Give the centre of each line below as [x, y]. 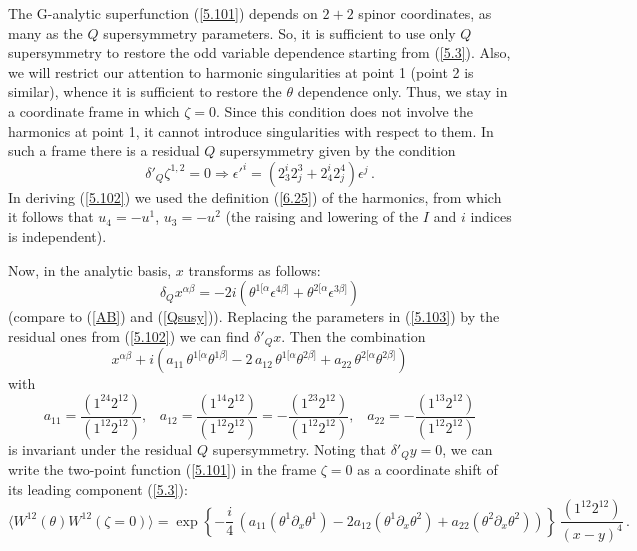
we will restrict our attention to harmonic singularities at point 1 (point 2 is [241, 71]
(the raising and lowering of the [322, 216]
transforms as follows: [254, 269]
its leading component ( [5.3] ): [98, 488]
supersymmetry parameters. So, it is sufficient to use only [279, 32]
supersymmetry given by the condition [338, 150]
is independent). [57, 235]
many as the [45, 32]
